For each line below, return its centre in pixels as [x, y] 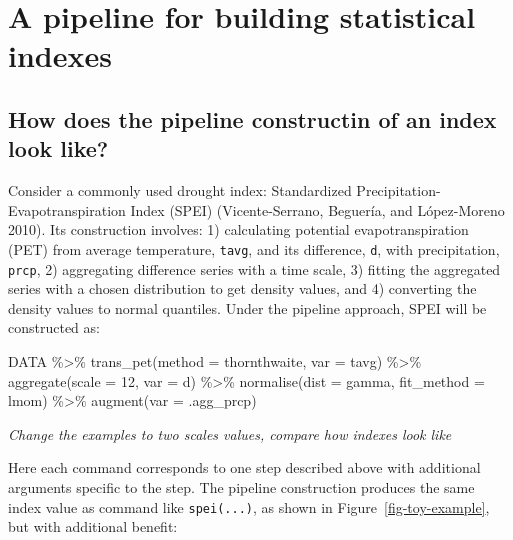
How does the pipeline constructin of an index [252, 118]
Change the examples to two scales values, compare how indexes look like [230, 433]
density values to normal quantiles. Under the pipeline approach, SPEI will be [247, 307]
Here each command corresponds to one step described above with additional [244, 467]
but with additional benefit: [93, 526]
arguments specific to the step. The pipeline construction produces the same [241, 487]
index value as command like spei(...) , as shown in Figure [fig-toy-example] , [249, 506]
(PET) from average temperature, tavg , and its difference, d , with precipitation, [254, 248]
